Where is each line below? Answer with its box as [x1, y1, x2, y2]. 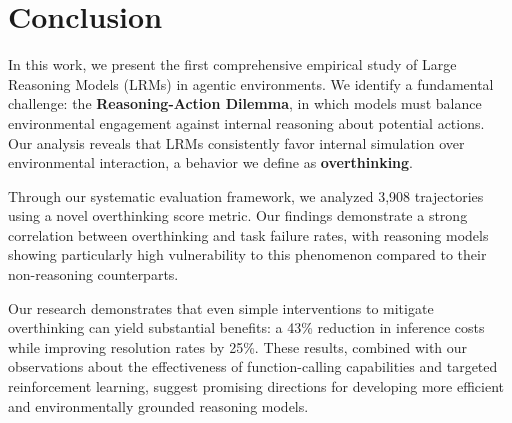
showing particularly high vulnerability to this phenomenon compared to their [8, 244, 487, 265]
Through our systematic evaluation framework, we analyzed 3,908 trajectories [8, 185, 484, 206]
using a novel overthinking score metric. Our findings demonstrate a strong [8, 205, 468, 226]
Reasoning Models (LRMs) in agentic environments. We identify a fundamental [8, 73, 494, 94]
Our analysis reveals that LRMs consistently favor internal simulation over [8, 132, 465, 153]
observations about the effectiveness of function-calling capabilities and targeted [8, 356, 498, 377]
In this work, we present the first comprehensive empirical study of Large [8, 54, 457, 75]
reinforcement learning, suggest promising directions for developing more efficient [8, 376, 505, 397]
